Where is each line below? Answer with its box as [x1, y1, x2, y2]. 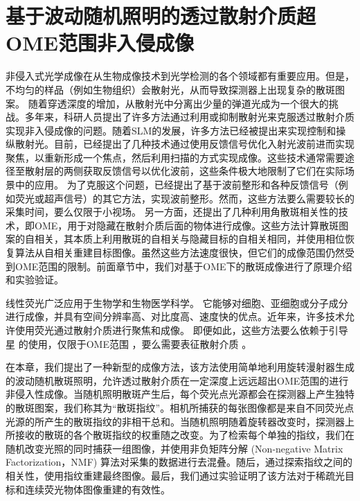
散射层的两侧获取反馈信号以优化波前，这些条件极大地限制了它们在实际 [24, 164, 345, 178]
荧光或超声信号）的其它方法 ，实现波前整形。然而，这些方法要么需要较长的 [15, 191, 354, 205]
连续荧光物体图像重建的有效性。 [24, 482, 170, 496]
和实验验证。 [6, 272, 64, 287]
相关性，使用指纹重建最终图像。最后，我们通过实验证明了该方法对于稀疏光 [6, 468, 345, 482]
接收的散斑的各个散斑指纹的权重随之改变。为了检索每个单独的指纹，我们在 [15, 428, 354, 442]
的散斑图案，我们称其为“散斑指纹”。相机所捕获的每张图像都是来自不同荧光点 [6, 400, 354, 414]
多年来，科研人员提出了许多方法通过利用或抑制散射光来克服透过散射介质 [24, 109, 354, 124]
